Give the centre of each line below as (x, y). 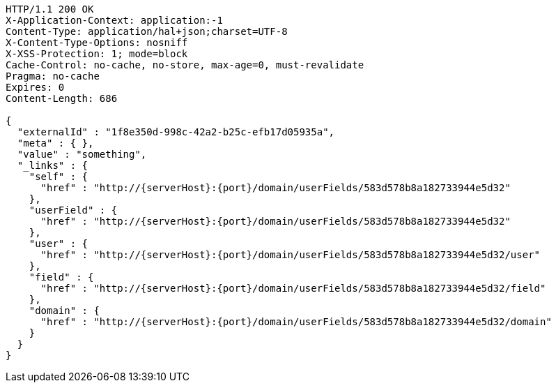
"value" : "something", (82, 154)
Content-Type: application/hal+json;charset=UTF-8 (147, 31)
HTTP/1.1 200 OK (50, 9)
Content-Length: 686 (62, 98)
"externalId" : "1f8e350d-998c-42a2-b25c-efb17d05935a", (176, 132)
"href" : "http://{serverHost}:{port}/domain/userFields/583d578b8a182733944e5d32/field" (293, 288)
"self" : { (59, 177)
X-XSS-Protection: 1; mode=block (97, 54)
